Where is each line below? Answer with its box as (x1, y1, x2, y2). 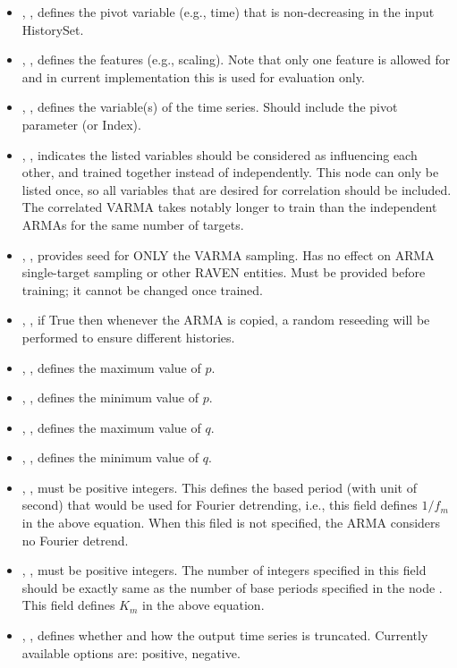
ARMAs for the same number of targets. (21, 215, 244, 233)
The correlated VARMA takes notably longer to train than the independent (21, 198, 437, 216)
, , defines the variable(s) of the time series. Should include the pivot (21, 97, 398, 116)
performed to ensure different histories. (21, 327, 235, 346)
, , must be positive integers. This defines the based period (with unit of (21, 478, 417, 496)
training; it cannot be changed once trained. (21, 280, 264, 299)
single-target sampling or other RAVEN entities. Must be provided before (21, 263, 426, 282)
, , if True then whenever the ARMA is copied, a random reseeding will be (21, 310, 430, 329)
